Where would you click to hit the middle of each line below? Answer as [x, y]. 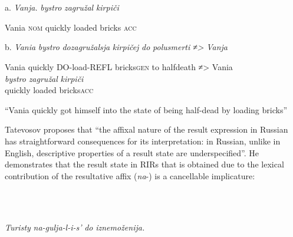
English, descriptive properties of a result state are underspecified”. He [132, 152]
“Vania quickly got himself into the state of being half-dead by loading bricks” [146, 109]
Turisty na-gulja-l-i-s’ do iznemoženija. [75, 227]
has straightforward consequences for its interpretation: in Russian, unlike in [143, 141]
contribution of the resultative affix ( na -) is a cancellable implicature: [130, 175]
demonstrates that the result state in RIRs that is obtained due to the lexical [144, 164]
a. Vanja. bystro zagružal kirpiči [62, 7]
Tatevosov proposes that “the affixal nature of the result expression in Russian [146, 129]
